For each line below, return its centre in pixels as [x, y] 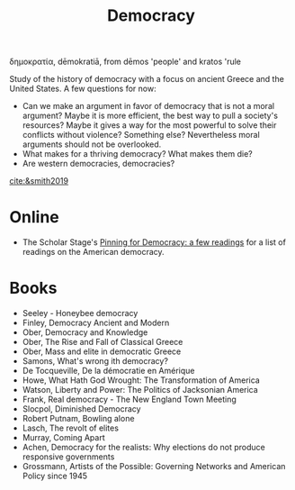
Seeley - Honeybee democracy [80, 313]
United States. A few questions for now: [83, 89]
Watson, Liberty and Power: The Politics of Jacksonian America [140, 390]
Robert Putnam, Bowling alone [78, 419]
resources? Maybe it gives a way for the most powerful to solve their [149, 125]
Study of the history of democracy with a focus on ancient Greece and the [147, 79]
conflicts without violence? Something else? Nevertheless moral [141, 135]
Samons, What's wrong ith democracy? [95, 361]
